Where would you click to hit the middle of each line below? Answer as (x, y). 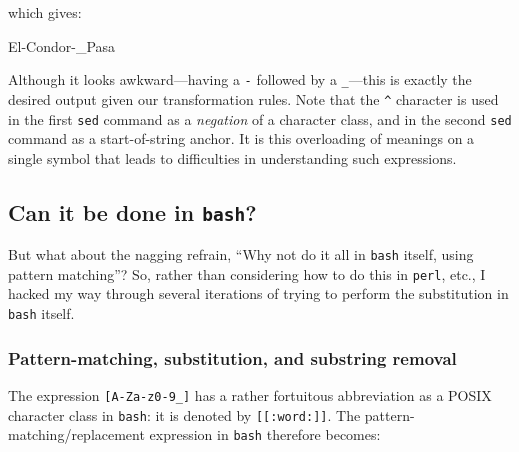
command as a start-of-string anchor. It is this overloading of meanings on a (241, 138)
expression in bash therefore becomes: (265, 434)
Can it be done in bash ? (132, 211)
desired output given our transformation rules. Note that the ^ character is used (253, 98)
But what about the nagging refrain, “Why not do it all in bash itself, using (241, 254)
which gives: (45, 12)
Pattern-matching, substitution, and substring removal (232, 357)
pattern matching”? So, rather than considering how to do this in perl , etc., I (247, 273)
